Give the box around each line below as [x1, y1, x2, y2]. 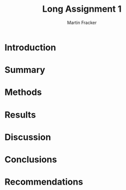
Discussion [4, 131, 51, 142]
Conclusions [4, 154, 57, 165]
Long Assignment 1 [42, 3, 122, 15]
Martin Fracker [67, 20, 97, 25]
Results [4, 109, 36, 120]
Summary [4, 65, 45, 75]
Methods [4, 87, 42, 98]
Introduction [4, 42, 56, 53]
